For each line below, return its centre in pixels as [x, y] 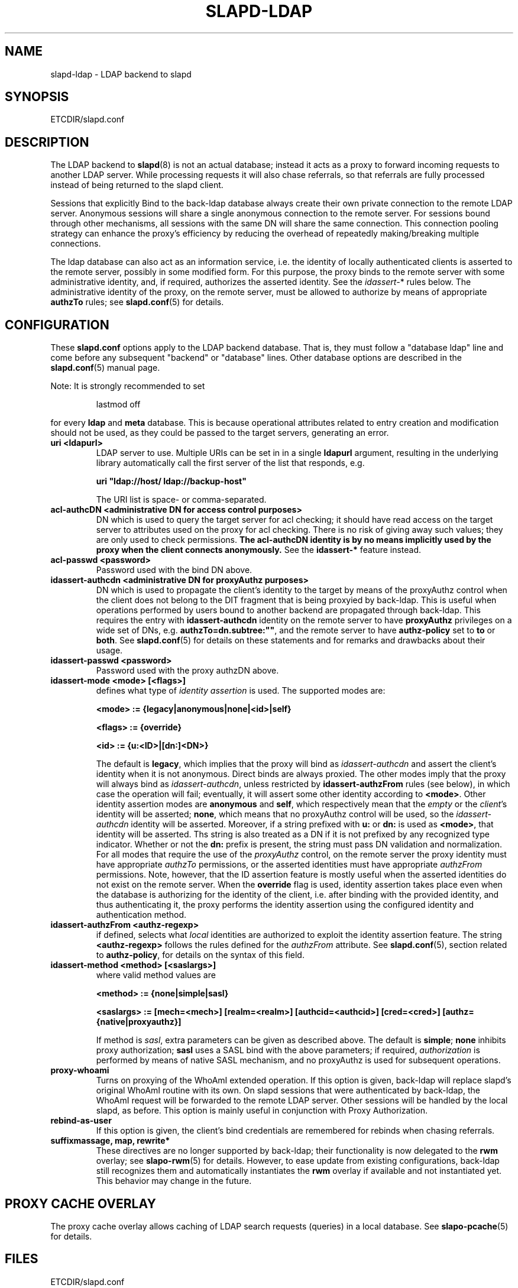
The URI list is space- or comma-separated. [181, 500]
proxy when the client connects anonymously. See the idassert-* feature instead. [259, 550]
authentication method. [141, 915]
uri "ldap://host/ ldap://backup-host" [171, 481]
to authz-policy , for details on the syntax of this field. [200, 955]
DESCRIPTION [47, 142]
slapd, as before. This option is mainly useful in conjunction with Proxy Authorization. [262, 1111]
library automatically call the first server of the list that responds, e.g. [230, 463]
